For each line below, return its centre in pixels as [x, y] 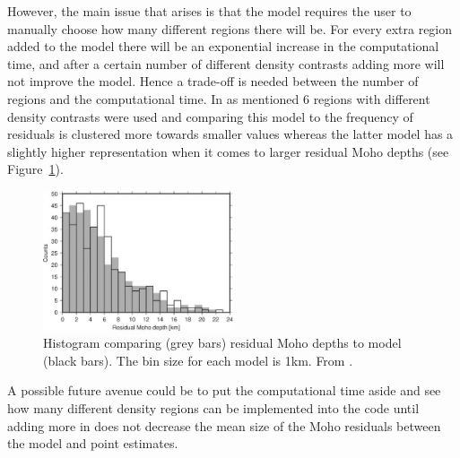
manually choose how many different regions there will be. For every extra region [230, 28]
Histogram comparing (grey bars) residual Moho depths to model [222, 343]
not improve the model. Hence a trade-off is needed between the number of [213, 81]
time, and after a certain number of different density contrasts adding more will [226, 63]
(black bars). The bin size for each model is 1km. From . [198, 360]
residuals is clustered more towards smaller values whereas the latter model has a [230, 134]
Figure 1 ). [35, 169]
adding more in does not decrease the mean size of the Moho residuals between [224, 425]
